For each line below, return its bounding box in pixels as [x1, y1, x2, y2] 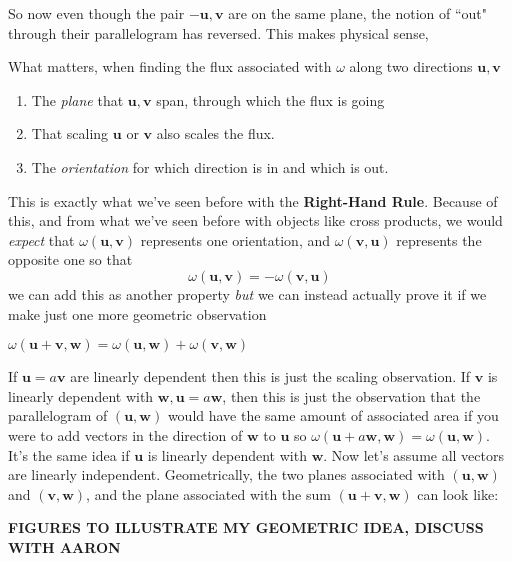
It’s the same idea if [8, 444, 130, 465]
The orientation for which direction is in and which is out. [31, 156, 389, 177]
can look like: [417, 483, 499, 504]
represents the [396, 229, 482, 250]
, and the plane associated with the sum [86, 483, 331, 504]
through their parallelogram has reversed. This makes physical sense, [8, 22, 429, 43]
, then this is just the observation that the [222, 385, 481, 406]
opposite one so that [8, 249, 133, 270]
